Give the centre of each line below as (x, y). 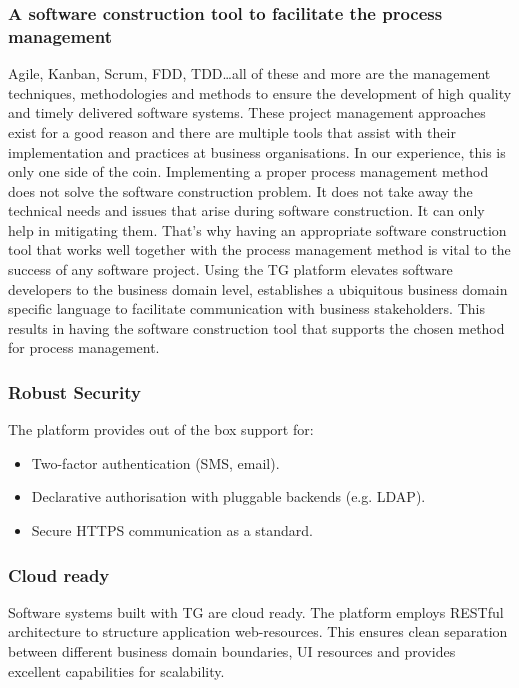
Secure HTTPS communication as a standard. (172, 530)
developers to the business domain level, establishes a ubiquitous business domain (258, 288)
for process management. (84, 347)
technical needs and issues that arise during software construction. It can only (246, 210)
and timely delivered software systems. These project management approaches (247, 112)
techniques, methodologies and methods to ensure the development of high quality (260, 92)
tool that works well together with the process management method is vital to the (259, 249)
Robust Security (75, 391)
